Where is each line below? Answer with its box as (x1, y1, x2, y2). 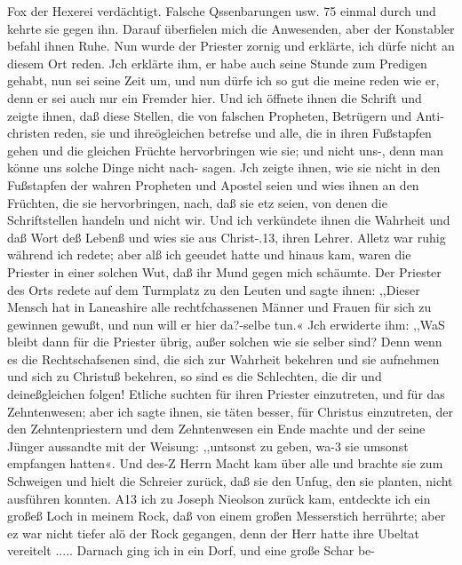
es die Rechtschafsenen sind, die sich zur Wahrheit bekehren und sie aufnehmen (7, 349, 440, 368)
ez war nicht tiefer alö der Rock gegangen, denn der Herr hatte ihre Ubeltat (7, 523, 420, 542)
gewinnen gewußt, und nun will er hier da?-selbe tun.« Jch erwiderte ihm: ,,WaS (7, 314, 445, 333)
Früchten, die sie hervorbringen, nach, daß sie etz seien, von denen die (7, 193, 387, 211)
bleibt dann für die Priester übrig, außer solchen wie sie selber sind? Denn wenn (7, 332, 442, 351)
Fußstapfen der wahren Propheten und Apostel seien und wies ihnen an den (7, 175, 419, 194)
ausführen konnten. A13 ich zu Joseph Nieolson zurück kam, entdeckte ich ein (7, 489, 431, 507)
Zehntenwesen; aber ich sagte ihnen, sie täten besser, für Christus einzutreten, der (7, 402, 454, 420)
